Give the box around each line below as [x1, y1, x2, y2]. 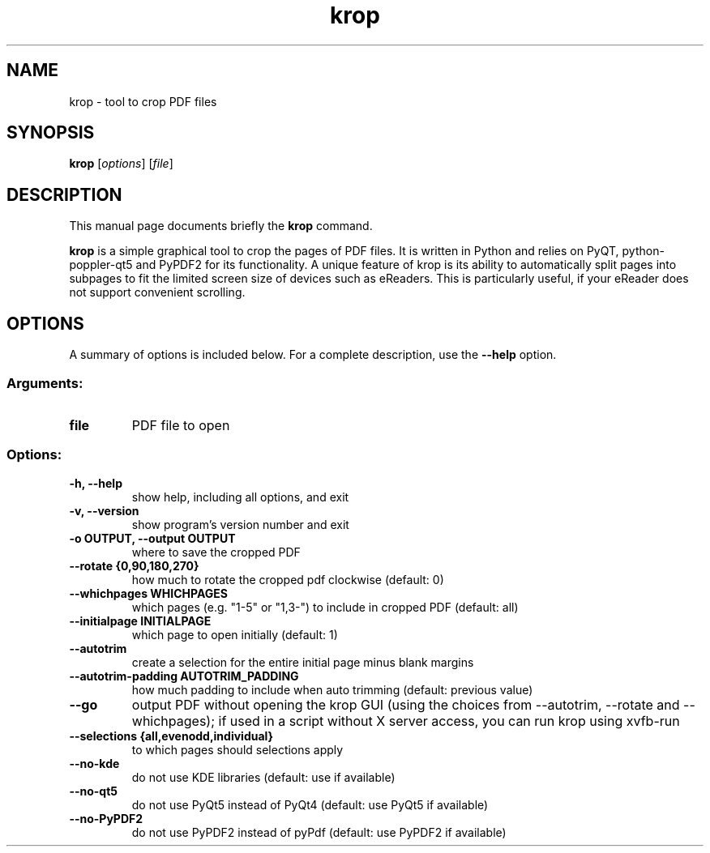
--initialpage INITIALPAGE [69, 613, 212, 628]
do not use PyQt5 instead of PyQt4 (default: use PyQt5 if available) [131, 797, 489, 812]
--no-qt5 [69, 783, 118, 798]
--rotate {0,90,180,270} [69, 558, 199, 573]
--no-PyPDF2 [69, 811, 143, 825]
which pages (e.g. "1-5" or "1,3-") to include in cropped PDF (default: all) [131, 599, 519, 614]
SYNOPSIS [6, 122, 95, 143]
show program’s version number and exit [131, 517, 349, 531]
